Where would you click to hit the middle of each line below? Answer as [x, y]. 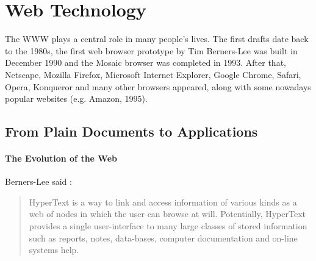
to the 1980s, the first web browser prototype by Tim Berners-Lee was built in [151, 50]
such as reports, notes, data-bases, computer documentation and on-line [163, 238]
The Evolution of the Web [61, 158]
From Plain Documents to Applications [131, 131]
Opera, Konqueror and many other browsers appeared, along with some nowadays [158, 86]
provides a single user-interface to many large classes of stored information [168, 226]
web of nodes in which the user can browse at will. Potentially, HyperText [167, 214]
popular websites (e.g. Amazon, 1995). [76, 98]
